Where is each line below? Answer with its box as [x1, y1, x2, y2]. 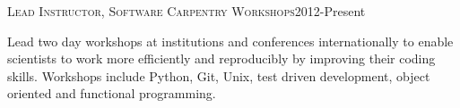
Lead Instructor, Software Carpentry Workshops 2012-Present [7, 2, 366, 20]
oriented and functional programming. [7, 84, 216, 103]
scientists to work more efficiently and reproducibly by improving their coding [7, 49, 436, 68]
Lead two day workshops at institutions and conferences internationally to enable [7, 31, 454, 50]
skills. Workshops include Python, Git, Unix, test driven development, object [7, 66, 430, 85]
